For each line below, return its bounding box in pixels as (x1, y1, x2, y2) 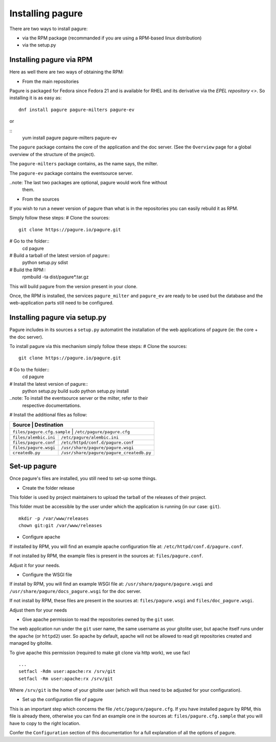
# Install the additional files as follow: (9, 412, 87, 418)
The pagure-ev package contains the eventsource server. (9, 170, 133, 176)
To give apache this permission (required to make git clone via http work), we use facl (9, 649, 190, 656)
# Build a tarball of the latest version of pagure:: (9, 252, 110, 258)
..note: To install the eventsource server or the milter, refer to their (9, 395, 148, 401)
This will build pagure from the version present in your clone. (9, 283, 137, 289)
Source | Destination (12, 421, 64, 428)
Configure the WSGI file (22, 572, 73, 578)
